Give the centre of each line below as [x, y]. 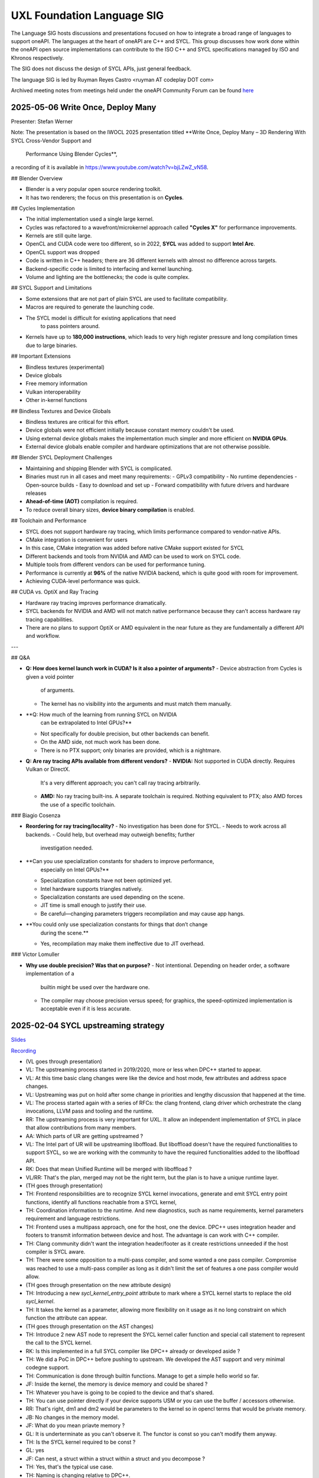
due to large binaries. [52, 345]
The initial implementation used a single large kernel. [90, 219]
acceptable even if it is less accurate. [86, 1009]
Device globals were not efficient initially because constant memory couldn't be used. [130, 430]
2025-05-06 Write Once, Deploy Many [84, 107]
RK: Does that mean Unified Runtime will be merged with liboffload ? [109, 1169]
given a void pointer [50, 676]
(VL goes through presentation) [64, 1062]
